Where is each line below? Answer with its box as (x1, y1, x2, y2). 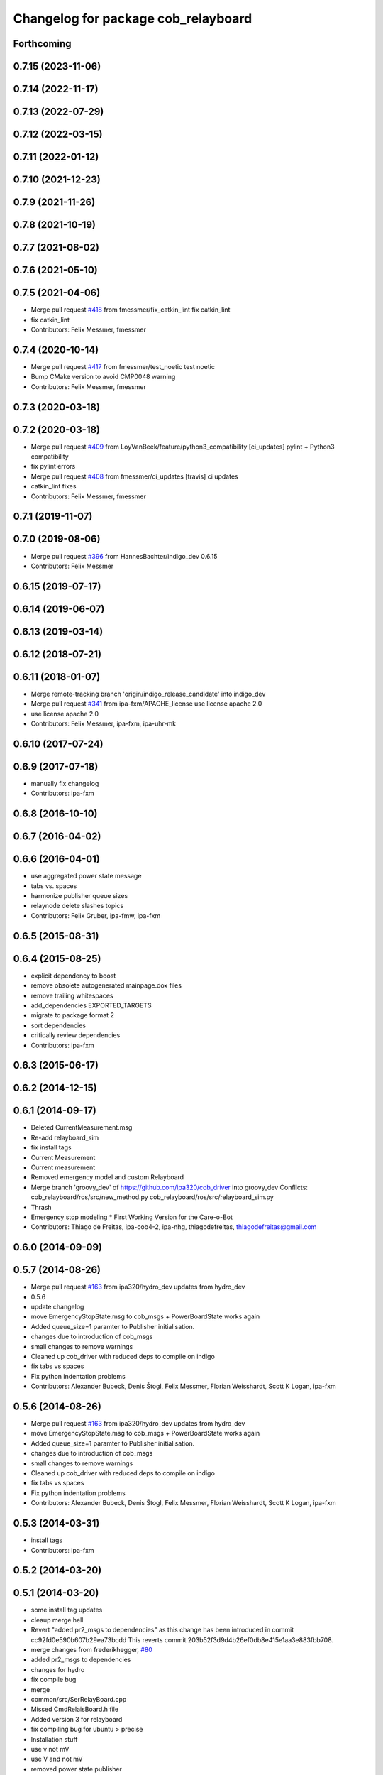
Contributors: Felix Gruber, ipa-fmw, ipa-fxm (30, 911, 161, 919)
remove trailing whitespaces (30, 991, 113, 1000)
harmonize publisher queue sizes (30, 892, 128, 900)
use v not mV (30, 1744, 70, 1753)
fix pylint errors (30, 462, 76, 471)
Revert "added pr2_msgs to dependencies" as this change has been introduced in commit (30, 1626, 294, 1634)
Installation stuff (30, 1735, 78, 1743)
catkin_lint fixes (30, 482, 77, 491)
